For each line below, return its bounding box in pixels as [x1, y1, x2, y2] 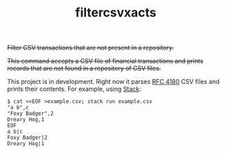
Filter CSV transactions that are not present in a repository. [7, 43, 174, 52]
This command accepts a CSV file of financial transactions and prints [7, 57, 204, 65]
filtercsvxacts [75, 5, 156, 21]
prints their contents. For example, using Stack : [7, 85, 141, 93]
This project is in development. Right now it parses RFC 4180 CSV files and [7, 78, 220, 86]
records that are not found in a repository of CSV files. [7, 64, 161, 73]
